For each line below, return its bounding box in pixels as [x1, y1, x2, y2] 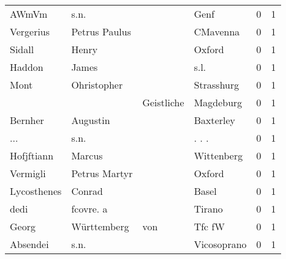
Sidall [10, 42, 34, 56]
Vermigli [10, 166, 46, 180]
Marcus [71, 148, 103, 162]
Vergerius [10, 24, 50, 38]
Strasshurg [194, 78, 239, 92]
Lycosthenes [10, 184, 62, 198]
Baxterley [194, 113, 236, 127]
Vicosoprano [194, 237, 247, 251]
